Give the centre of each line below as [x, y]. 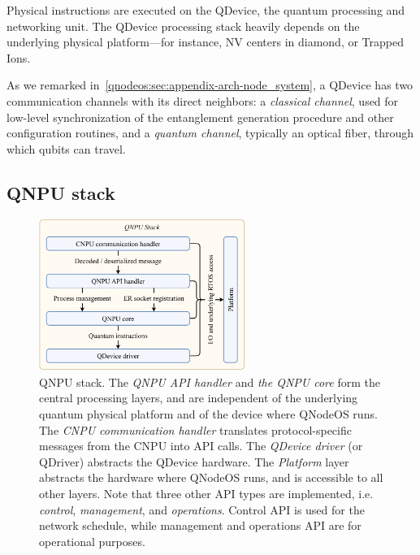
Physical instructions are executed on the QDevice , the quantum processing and [206, 10]
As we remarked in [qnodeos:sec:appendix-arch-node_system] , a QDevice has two [210, 85]
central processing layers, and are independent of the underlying [199, 398]
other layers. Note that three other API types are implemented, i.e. [206, 494]
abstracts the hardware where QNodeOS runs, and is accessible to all [211, 477]
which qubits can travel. [66, 148]
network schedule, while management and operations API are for [200, 525]
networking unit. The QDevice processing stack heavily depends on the [183, 26]
